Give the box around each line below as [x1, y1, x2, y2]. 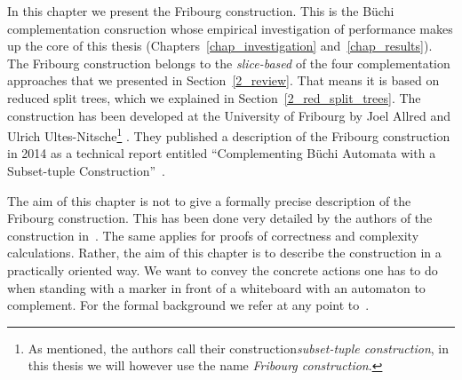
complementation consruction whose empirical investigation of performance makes [7, 19, 453, 37]
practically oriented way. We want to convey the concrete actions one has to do [7, 260, 438, 279]
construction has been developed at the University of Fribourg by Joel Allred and [7, 106, 451, 124]
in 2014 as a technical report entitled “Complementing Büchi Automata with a [7, 144, 436, 162]
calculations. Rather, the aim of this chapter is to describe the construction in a [7, 243, 442, 262]
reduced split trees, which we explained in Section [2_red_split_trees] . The [7, 88, 421, 107]
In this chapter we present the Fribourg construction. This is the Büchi [7, 2, 394, 20]
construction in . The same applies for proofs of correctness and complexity [7, 226, 419, 244]
